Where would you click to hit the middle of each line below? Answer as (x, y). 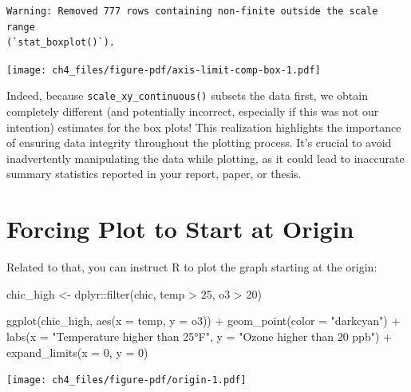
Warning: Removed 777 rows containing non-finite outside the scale (192, 11)
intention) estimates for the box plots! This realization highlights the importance (204, 127)
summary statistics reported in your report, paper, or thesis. (154, 174)
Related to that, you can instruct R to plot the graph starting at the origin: (192, 267)
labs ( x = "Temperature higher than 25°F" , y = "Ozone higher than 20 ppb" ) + (199, 336)
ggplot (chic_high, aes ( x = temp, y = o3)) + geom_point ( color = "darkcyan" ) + (204, 321)
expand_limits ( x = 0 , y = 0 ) (77, 352)
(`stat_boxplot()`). (61, 43)
